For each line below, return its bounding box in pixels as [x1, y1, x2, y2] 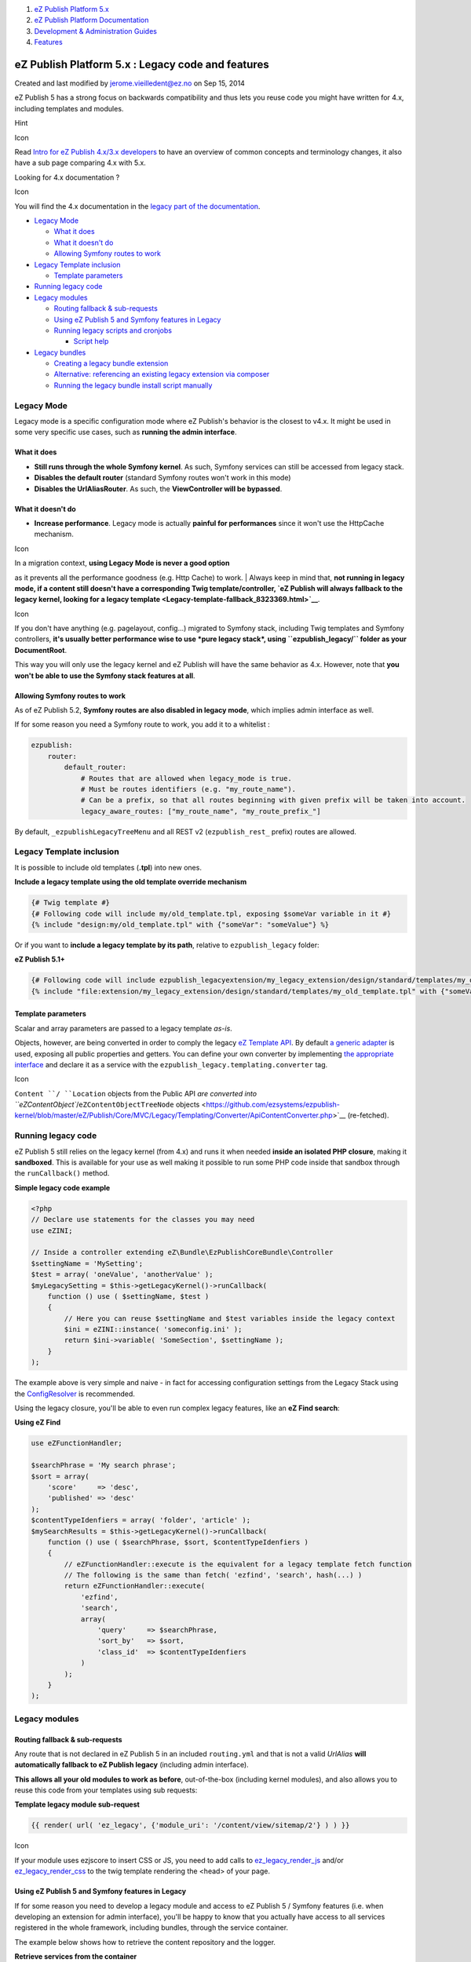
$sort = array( [31, 1471, 89, 1481]
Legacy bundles [34, 348, 86, 357]
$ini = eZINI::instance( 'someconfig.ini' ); [64, 1325, 243, 1334]
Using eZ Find [14, 1417, 61, 1428]
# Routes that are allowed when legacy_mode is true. [80, 774, 292, 782]
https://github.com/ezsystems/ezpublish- [205, 1100, 341, 1110]
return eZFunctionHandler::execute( [64, 1581, 206, 1591]
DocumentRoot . [14, 645, 68, 655]
